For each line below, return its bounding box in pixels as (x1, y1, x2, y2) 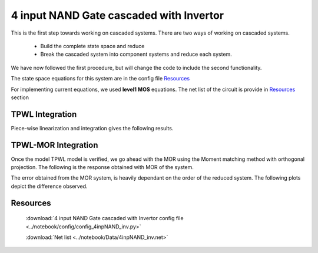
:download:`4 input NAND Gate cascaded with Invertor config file (25, 215, 184, 222)
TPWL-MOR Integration (11, 140, 98, 150)
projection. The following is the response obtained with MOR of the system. (11, 164, 194, 171)
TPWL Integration (11, 109, 77, 119)
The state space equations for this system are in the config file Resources (11, 75, 190, 82)
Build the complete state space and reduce (40, 42, 145, 49)
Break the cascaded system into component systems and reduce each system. (40, 50, 232, 58)
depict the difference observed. (11, 183, 88, 190)
